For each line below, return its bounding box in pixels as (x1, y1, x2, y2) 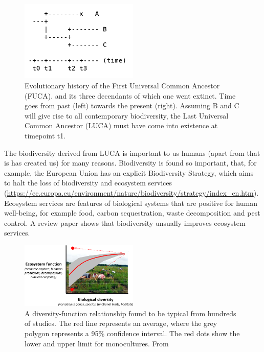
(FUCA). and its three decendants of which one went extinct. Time (25, 90, 236, 101)
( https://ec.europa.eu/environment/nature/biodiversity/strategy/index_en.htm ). (4, 187, 259, 198)
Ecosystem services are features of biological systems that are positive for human (4, 197, 257, 208)
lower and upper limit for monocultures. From (25, 338, 169, 348)
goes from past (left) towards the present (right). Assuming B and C (25, 100, 239, 111)
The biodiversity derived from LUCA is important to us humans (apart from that (4, 147, 260, 158)
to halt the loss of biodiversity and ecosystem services (4, 177, 172, 188)
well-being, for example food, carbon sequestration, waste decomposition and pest (4, 207, 260, 218)
